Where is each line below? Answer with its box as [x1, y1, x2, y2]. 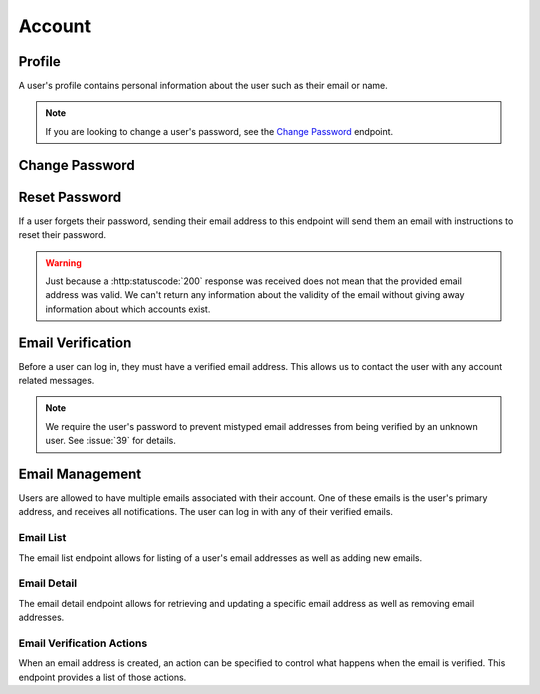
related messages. [18, 375, 95, 387]
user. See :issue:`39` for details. [45, 435, 177, 447]
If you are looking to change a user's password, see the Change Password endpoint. [45, 125, 394, 137]
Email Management [18, 466, 142, 482]
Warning [45, 256, 82, 269]
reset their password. [18, 229, 107, 241]
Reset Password [18, 188, 122, 205]
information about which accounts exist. [45, 303, 211, 315]
